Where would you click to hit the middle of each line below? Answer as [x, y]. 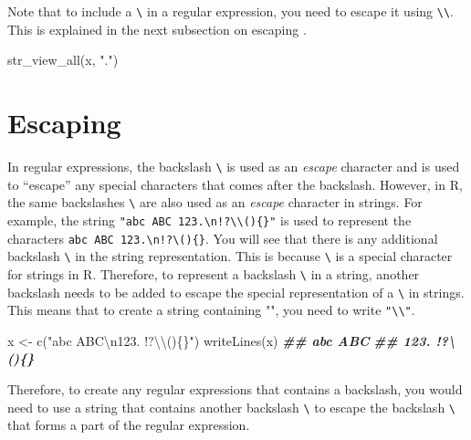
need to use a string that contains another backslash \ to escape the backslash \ [231, 407]
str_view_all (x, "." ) [63, 60]
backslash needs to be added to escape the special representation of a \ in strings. [236, 292]
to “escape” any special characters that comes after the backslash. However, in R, [235, 184]
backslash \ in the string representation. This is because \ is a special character [230, 256]
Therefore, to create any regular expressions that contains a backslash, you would [235, 389]
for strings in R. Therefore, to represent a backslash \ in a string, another [214, 273]
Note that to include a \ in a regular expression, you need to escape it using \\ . [230, 11]
